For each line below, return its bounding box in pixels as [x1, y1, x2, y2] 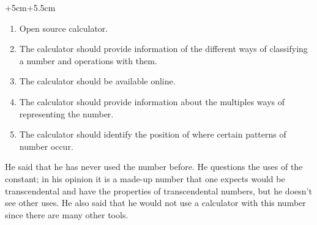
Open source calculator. [19, 21, 108, 34]
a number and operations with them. [19, 54, 157, 67]
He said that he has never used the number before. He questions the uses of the [5, 160, 303, 173]
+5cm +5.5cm [5, 1, 56, 13]
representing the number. [19, 107, 114, 120]
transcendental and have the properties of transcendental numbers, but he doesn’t [5, 184, 312, 197]
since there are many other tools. [5, 208, 129, 221]
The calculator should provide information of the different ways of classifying [19, 42, 308, 55]
